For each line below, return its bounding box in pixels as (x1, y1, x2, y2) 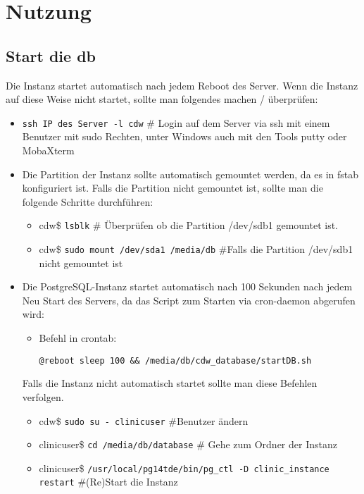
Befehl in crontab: (39, 331, 117, 345)
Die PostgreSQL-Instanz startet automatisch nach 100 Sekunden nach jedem (22, 279, 353, 294)
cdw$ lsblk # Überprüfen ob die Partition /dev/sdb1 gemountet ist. (39, 218, 338, 233)
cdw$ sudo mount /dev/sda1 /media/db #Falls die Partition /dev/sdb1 (39, 242, 353, 257)
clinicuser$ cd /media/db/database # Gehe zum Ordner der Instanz (39, 437, 337, 452)
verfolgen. (22, 389, 64, 404)
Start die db (6, 44, 96, 66)
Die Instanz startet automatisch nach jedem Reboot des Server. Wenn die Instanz (6, 78, 358, 92)
